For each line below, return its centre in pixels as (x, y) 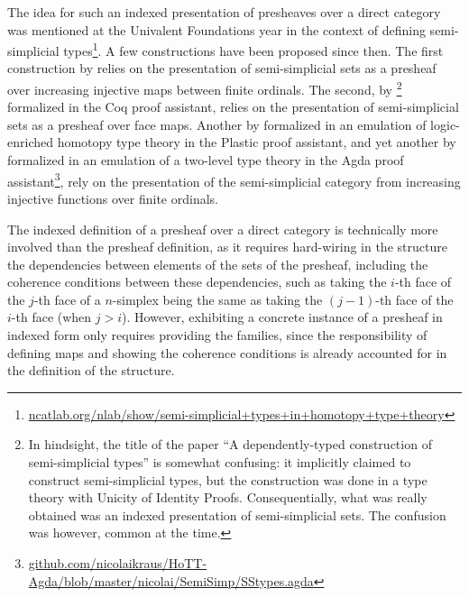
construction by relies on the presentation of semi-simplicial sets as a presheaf (222, 68)
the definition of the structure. (91, 370)
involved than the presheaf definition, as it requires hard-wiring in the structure (227, 247)
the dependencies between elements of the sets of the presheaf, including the (218, 264)
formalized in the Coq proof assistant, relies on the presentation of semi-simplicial (233, 107)
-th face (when (51, 317)
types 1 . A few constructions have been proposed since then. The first (253, 49)
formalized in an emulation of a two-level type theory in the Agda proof (206, 160)
